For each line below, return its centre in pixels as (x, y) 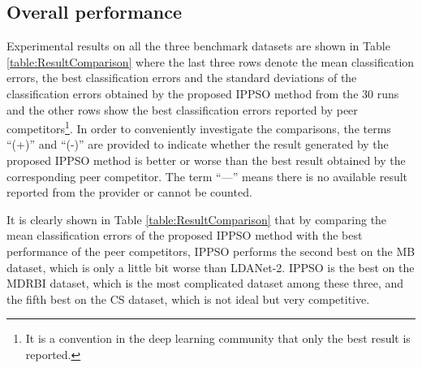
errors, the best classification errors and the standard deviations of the (182, 78)
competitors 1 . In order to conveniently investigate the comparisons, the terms (199, 127)
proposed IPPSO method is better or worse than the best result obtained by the (206, 160)
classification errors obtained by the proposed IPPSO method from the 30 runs (203, 93)
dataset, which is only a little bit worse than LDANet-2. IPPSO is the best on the (211, 267)
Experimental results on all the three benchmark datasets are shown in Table (198, 46)
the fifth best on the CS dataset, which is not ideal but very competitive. (188, 299)
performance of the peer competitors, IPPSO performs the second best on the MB (211, 251)
